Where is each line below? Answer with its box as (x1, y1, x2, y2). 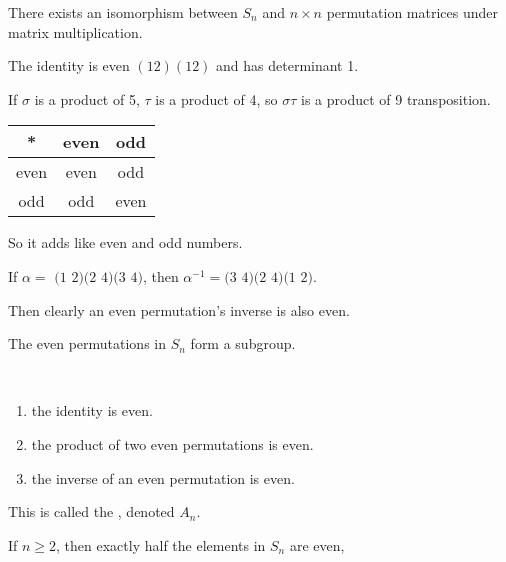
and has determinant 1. (216, 55, 359, 76)
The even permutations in (8, 333, 167, 354)
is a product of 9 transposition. (301, 88, 491, 109)
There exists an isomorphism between (8, 2, 238, 22)
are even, (289, 534, 345, 555)
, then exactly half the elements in (56, 534, 266, 555)
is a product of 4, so (155, 88, 278, 109)
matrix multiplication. (8, 21, 143, 42)
